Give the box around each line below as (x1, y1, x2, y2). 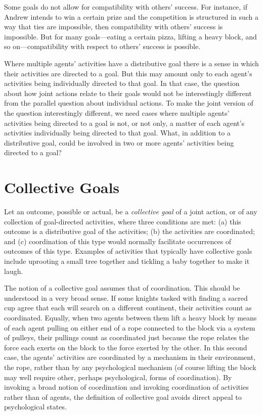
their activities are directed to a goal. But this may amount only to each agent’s (4, 68, 252, 78)
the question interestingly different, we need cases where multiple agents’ (4, 107, 230, 118)
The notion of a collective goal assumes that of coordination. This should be (4, 283, 240, 293)
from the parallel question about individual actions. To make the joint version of (4, 98, 253, 108)
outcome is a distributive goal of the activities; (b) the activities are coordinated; (4, 226, 255, 237)
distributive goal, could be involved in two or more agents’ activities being (4, 137, 234, 148)
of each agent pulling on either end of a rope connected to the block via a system (4, 322, 255, 333)
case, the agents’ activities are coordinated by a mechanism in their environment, (4, 352, 256, 362)
